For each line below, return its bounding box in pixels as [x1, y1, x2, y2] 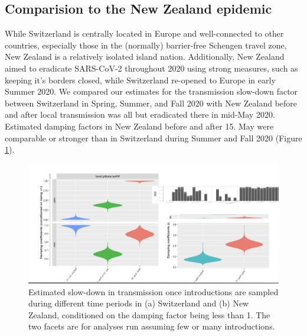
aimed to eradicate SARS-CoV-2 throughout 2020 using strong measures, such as [5, 62, 298, 74]
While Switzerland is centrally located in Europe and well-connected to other [5, 27, 284, 40]
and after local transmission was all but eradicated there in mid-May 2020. [5, 108, 275, 121]
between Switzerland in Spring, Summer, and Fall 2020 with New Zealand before [5, 96, 298, 109]
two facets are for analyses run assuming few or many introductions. [28, 320, 275, 332]
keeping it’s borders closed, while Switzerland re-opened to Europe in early [5, 73, 276, 86]
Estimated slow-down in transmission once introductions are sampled [28, 285, 279, 298]
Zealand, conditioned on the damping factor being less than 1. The [28, 308, 270, 321]
